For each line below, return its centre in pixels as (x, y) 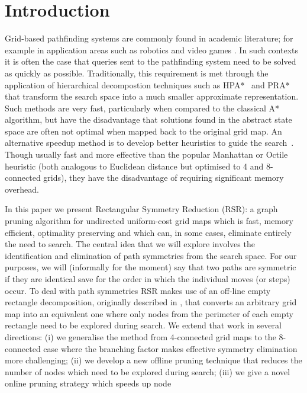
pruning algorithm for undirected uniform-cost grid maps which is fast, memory (149, 221)
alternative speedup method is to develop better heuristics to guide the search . (149, 143)
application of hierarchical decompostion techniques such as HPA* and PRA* (147, 84)
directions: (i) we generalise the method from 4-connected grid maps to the (140, 336)
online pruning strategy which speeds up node (88, 383)
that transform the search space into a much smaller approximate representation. (152, 96)
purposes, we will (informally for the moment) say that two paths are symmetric (151, 267)
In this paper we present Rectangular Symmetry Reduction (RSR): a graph (141, 209)
